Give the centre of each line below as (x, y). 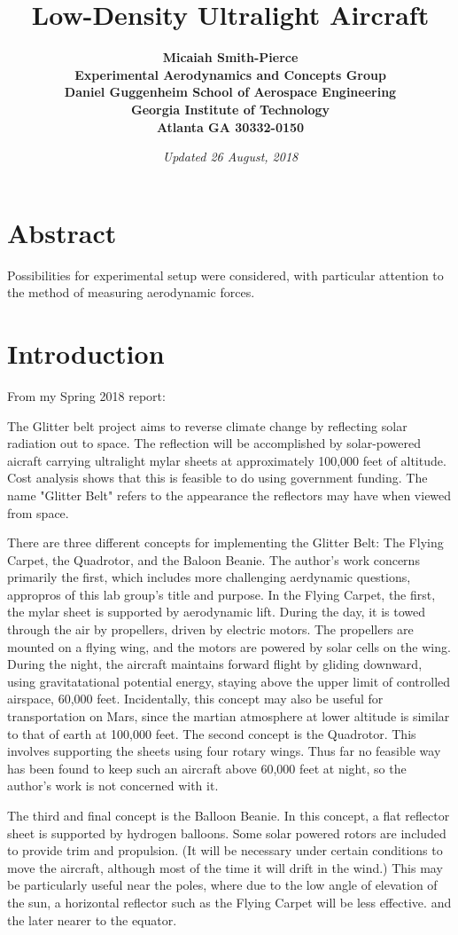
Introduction (86, 353)
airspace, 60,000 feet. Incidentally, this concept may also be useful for (195, 699)
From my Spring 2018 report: (86, 395)
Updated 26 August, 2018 (230, 157)
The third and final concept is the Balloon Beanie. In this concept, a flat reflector (229, 815)
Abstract (62, 232)
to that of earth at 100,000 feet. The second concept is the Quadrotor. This (212, 733)
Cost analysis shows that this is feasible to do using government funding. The (217, 478)
